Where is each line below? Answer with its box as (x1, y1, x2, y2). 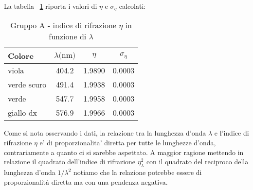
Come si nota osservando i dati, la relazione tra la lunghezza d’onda (4, 128, 206, 138)
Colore (8, 50, 34, 62)
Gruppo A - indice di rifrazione (10, 19, 116, 31)
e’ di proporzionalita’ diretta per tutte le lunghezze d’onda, (39, 138, 216, 148)
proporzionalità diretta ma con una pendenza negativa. (4, 176, 168, 187)
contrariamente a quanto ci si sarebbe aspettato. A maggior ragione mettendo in (4, 147, 244, 157)
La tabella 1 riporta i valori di (4, 1, 97, 11)
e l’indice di (214, 128, 249, 138)
